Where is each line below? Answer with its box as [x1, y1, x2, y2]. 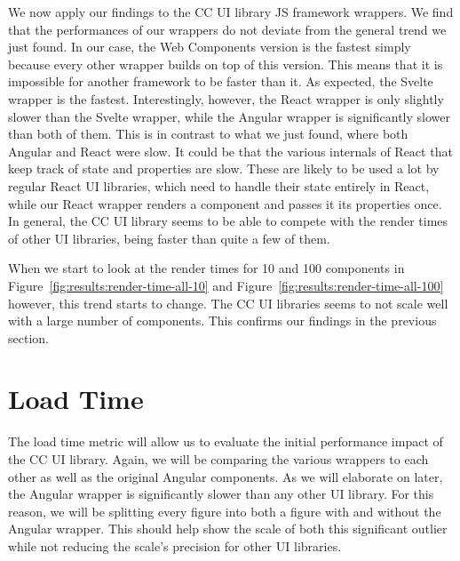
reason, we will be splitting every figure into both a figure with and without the [8, 501, 441, 520]
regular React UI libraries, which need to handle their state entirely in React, [8, 176, 430, 195]
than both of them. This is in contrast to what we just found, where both [8, 124, 408, 143]
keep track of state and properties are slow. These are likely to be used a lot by [8, 159, 440, 178]
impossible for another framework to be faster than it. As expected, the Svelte [8, 72, 433, 91]
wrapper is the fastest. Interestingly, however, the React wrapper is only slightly [8, 89, 444, 108]
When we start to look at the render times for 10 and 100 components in [8, 259, 405, 277]
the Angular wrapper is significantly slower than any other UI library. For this [8, 485, 434, 503]
